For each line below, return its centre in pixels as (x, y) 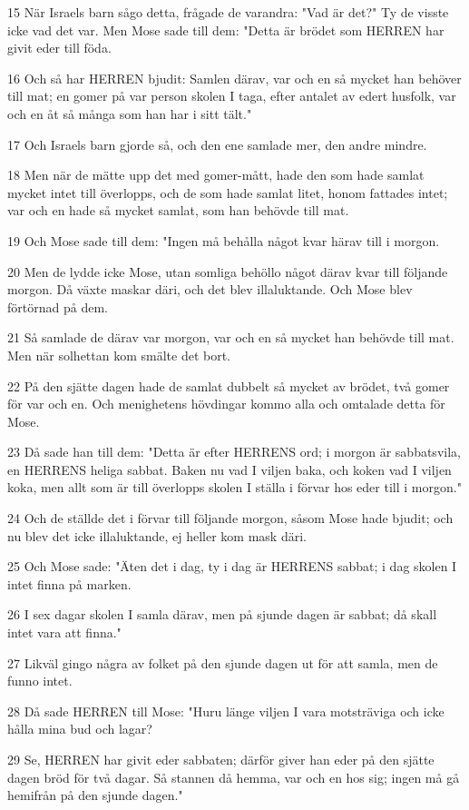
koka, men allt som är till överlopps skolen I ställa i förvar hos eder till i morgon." (234, 487)
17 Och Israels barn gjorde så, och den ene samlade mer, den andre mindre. (217, 144)
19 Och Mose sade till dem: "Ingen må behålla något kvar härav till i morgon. (224, 240)
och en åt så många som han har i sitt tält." (130, 113)
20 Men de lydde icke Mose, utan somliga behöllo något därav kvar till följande (228, 271)
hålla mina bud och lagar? (80, 729)
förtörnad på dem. (58, 306)
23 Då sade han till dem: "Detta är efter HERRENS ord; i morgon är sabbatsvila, (234, 452)
